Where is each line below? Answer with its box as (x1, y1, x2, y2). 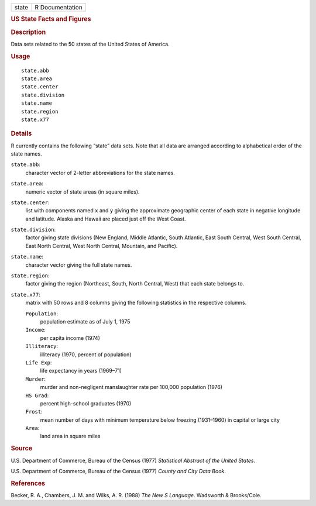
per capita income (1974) (40, 334, 101, 342)
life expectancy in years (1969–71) (40, 367, 122, 374)
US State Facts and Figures (11, 15, 91, 23)
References (11, 479, 46, 487)
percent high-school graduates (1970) (40, 400, 132, 407)
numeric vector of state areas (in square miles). (25, 188, 140, 195)
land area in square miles (40, 433, 101, 440)
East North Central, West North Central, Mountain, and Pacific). (25, 242, 178, 249)
